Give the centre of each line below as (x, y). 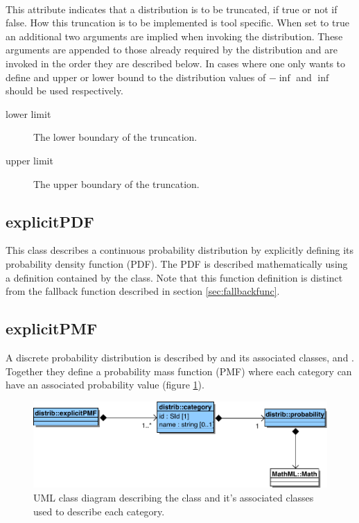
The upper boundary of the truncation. (116, 183)
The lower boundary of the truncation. (115, 137)
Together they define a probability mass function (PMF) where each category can (179, 371)
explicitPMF (52, 328)
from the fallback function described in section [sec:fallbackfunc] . (143, 291)
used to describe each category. (99, 511)
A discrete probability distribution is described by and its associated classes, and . (180, 357)
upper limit (29, 160)
